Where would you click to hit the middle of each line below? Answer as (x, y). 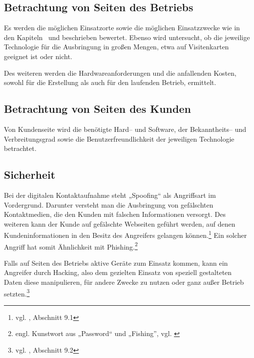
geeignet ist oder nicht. (38, 56)
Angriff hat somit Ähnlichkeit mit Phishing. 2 (71, 246)
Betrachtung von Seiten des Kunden (97, 109)
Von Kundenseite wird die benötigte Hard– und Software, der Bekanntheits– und (125, 129)
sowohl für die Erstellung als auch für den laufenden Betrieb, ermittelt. (110, 82)
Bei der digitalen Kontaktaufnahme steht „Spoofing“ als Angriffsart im (110, 195)
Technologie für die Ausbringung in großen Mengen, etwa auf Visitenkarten (116, 47)
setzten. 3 (17, 293)
